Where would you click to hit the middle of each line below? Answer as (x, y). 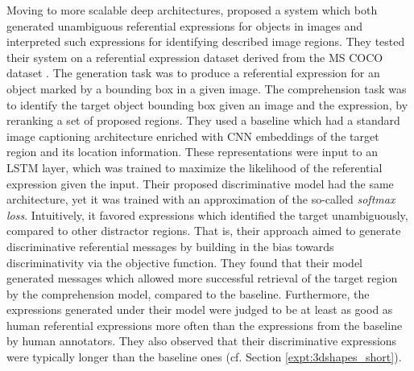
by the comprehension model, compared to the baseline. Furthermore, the (188, 293)
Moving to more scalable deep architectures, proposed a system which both (192, 10)
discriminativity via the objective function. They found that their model (184, 262)
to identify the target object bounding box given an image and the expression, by (207, 104)
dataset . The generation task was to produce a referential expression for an (193, 73)
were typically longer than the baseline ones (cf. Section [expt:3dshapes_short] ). (204, 357)
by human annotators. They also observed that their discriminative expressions (202, 341)
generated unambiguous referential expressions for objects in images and (185, 25)
